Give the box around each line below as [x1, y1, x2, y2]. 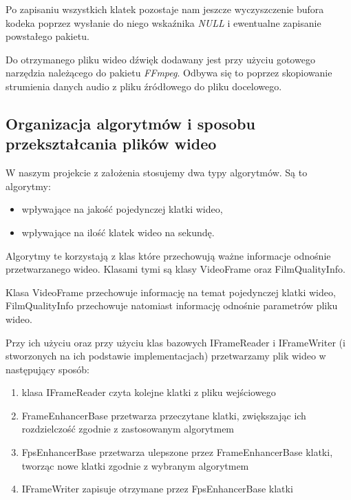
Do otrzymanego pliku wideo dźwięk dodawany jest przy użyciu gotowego [6, 52, 315, 66]
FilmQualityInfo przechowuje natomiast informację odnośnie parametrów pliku [6, 298, 338, 313]
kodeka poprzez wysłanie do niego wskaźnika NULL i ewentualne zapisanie [6, 15, 321, 30]
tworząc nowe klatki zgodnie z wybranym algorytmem [21, 458, 249, 472]
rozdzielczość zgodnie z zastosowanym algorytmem [21, 421, 235, 436]
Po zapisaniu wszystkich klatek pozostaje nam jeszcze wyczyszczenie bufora [6, 2, 324, 16]
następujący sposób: [6, 362, 89, 376]
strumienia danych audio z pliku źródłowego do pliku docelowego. [6, 79, 282, 93]
